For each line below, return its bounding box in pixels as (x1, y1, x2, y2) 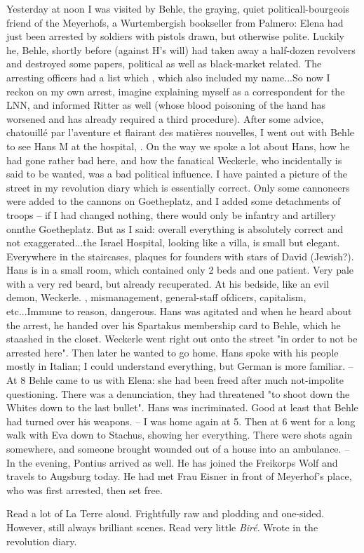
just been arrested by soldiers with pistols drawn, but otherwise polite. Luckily (6, 29, 345, 44)
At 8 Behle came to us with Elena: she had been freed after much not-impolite (6, 373, 344, 387)
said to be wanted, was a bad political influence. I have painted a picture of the (6, 166, 347, 181)
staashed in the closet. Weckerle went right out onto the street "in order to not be (6, 331, 358, 346)
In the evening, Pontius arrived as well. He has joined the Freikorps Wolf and (6, 455, 338, 469)
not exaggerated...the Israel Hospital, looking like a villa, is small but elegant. (6, 235, 340, 250)
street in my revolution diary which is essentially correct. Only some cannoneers (6, 180, 350, 194)
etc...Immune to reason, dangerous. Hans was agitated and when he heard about (6, 304, 352, 319)
